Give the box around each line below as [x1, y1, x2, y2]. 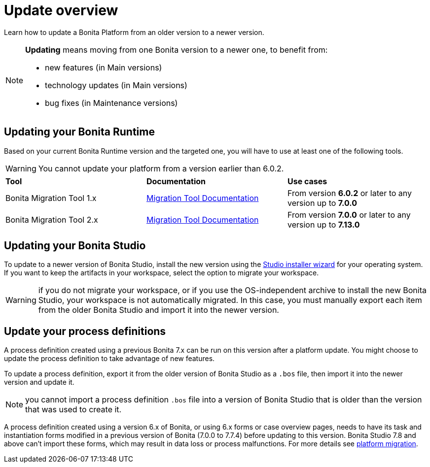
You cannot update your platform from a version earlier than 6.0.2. [38, 163, 284, 173]
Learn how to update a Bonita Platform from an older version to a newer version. [4, 28, 264, 36]
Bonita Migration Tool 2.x [5, 214, 98, 225]
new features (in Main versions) [45, 62, 162, 72]
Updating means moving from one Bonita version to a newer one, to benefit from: [25, 44, 328, 55]
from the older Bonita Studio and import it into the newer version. [38, 305, 279, 315]
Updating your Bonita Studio [4, 239, 146, 252]
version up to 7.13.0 [287, 219, 360, 230]
